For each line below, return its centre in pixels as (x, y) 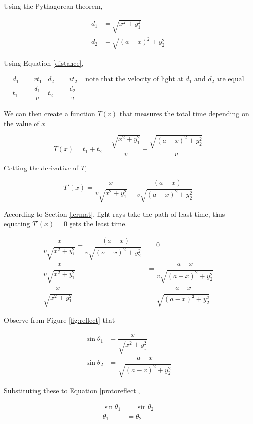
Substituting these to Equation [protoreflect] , (72, 390)
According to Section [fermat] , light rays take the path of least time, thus (115, 214)
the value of (22, 123)
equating (17, 224)
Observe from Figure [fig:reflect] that (60, 320)
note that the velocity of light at (134, 79)
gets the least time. (98, 224)
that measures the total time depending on (184, 113)
